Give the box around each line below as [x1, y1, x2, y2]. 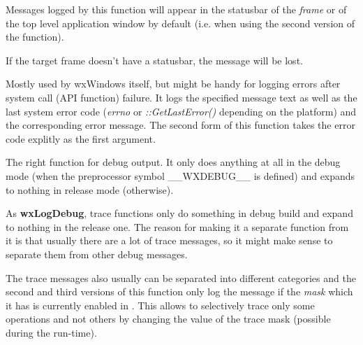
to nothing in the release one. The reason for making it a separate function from [6, 219, 349, 234]
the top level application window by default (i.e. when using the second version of [6, 15, 355, 30]
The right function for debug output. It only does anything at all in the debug [6, 155, 341, 169]
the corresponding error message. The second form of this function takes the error [6, 118, 355, 132]
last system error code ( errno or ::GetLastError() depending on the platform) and [6, 104, 357, 118]
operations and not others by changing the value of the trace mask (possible [6, 311, 331, 326]
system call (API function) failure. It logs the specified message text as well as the [6, 90, 357, 104]
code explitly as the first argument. [6, 131, 156, 146]
